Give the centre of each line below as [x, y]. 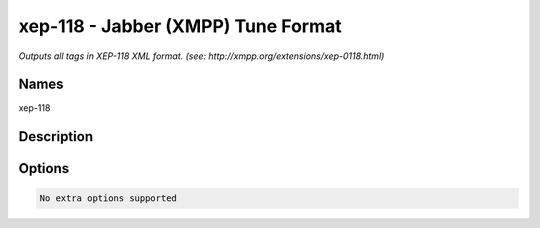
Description [56, 136]
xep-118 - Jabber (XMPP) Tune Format [180, 26]
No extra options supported [108, 198]
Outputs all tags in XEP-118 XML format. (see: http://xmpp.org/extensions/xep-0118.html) [201, 56]
